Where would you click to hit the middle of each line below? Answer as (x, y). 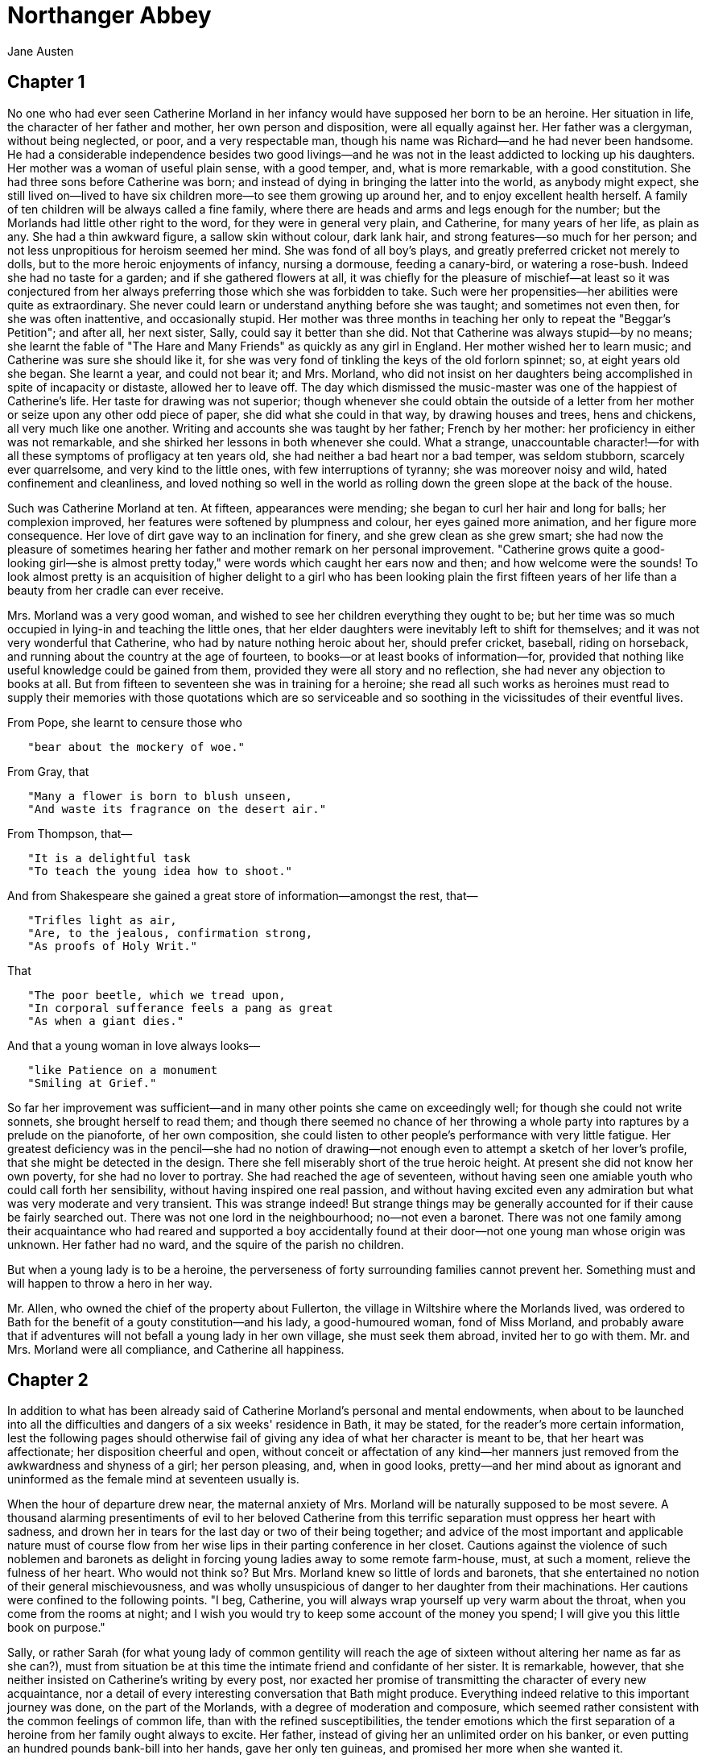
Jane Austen (41, 51)
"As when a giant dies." (106, 1021)
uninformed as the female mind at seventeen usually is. (153, 1479)
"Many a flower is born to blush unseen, (160, 796)
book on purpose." (56, 1628)
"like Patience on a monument (123, 1070)
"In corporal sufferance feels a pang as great (180, 1008)
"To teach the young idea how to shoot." (160, 871)
